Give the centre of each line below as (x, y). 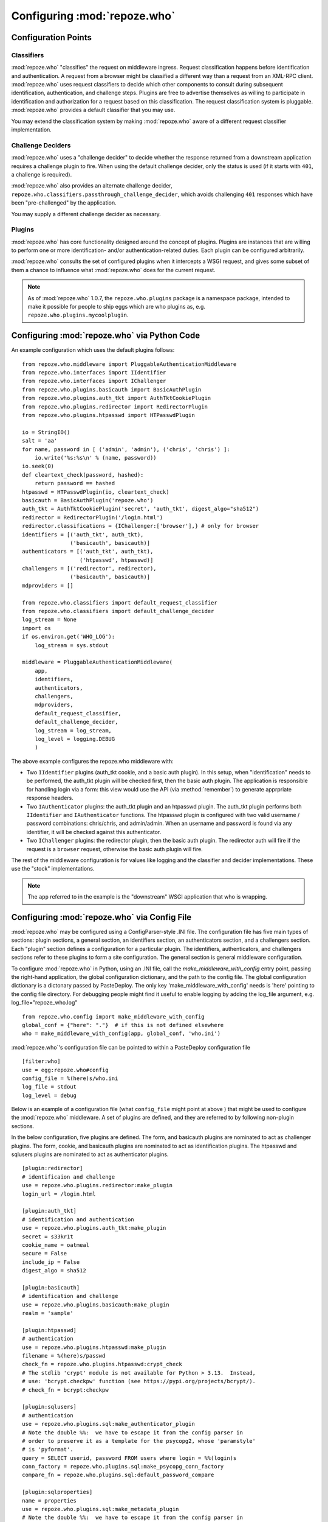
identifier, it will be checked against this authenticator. (94, 832)
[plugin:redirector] (53, 1168)
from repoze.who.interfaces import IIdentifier (94, 373)
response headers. (50, 798)
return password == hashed (75, 483)
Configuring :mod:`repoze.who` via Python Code (106, 336)
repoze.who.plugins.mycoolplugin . (78, 315)
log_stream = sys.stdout (71, 645)
